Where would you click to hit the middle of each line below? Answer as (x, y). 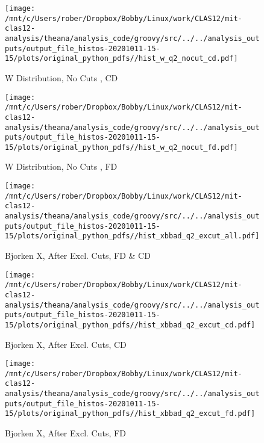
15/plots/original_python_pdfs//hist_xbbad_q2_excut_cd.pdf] (130, 325)
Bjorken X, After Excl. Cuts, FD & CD (78, 255)
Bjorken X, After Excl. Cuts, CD (66, 344)
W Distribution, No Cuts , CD (61, 77)
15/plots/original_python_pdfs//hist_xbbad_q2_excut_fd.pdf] (130, 414)
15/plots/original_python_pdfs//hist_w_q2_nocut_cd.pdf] (121, 59)
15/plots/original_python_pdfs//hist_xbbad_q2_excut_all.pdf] (132, 236)
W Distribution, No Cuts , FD (61, 166)
